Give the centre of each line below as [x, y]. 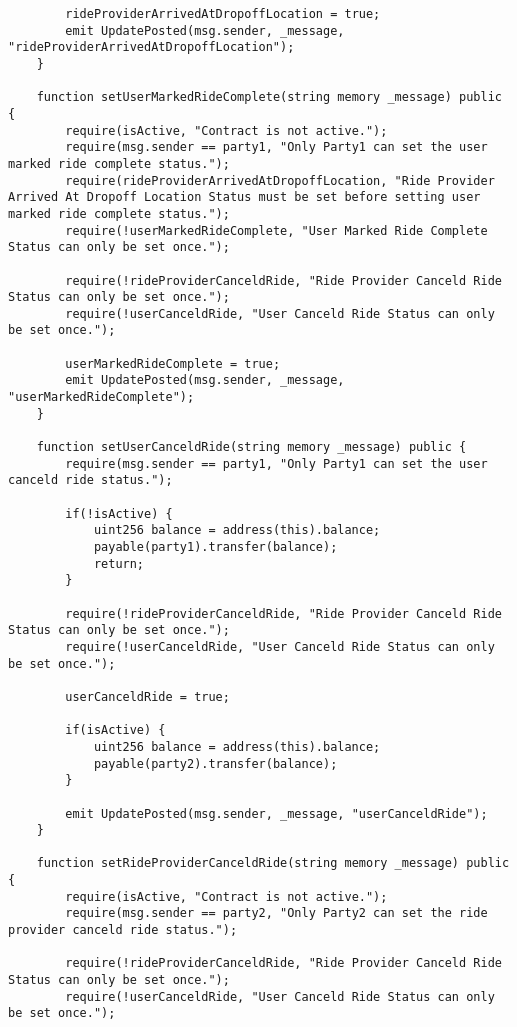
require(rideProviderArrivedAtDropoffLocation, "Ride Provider [280, 180]
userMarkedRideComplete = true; [173, 363]
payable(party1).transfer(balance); [215, 547]
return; [119, 563]
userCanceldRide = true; [147, 696]
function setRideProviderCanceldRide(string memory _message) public [273, 863]
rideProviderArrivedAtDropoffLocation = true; [223, 14]
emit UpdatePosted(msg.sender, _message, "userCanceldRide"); [276, 813]
